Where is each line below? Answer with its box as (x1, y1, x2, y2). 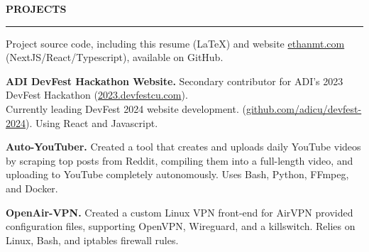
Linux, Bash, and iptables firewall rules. (6, 232, 179, 247)
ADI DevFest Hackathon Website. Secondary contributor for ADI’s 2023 (6, 73, 343, 88)
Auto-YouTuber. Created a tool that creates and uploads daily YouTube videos (6, 139, 361, 154)
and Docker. (6, 180, 58, 195)
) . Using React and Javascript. (26, 115, 158, 130)
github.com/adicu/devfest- (246, 101, 362, 116)
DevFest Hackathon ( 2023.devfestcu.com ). (6, 87, 188, 102)
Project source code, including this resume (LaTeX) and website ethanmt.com (6, 35, 345, 50)
